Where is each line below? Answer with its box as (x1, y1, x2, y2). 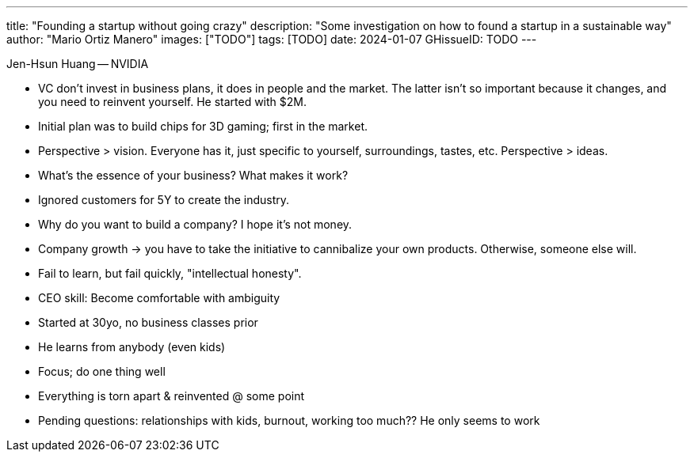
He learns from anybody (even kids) (38, 340, 226, 354)
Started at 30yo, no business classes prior (38, 316, 258, 329)
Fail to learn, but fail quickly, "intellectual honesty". (38, 267, 302, 280)
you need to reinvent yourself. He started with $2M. (38, 95, 307, 108)
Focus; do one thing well (38, 365, 166, 378)
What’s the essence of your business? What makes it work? (38, 168, 349, 182)
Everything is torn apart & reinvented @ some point (38, 389, 305, 403)
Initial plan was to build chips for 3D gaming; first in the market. (38, 119, 368, 133)
